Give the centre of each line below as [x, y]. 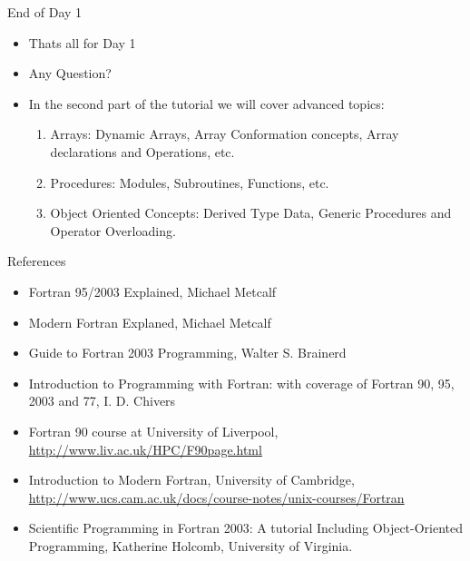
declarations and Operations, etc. [142, 151]
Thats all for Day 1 [82, 42]
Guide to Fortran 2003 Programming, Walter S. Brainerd [187, 353]
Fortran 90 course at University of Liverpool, [153, 431]
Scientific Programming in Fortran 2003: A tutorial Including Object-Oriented [246, 528]
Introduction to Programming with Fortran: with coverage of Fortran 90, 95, [241, 383]
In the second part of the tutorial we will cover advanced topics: [206, 103]
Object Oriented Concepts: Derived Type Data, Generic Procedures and [251, 213]
